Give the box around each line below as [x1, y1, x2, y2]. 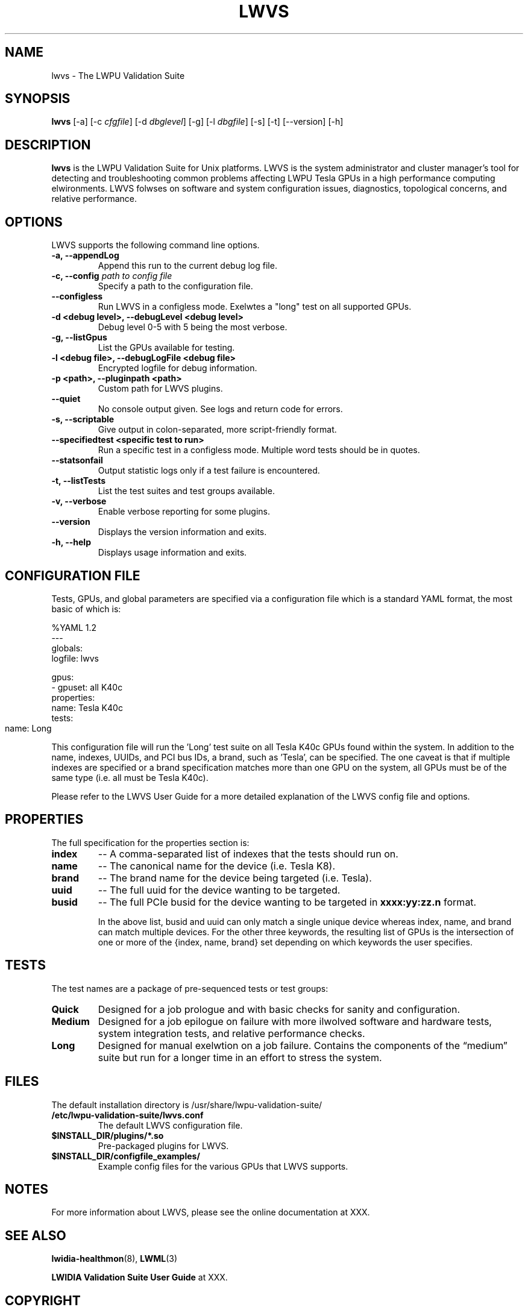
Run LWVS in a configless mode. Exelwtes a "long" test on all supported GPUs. [98, 301, 412, 312]
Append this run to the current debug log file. [98, 260, 277, 271]
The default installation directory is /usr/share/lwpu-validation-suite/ [51, 1099, 322, 1110]
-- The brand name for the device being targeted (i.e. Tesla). [98, 871, 372, 884]
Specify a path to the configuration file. [98, 281, 253, 292]
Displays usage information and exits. [98, 547, 247, 558]
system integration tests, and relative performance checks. [98, 1027, 365, 1039]
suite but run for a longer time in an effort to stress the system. [98, 1051, 382, 1064]
